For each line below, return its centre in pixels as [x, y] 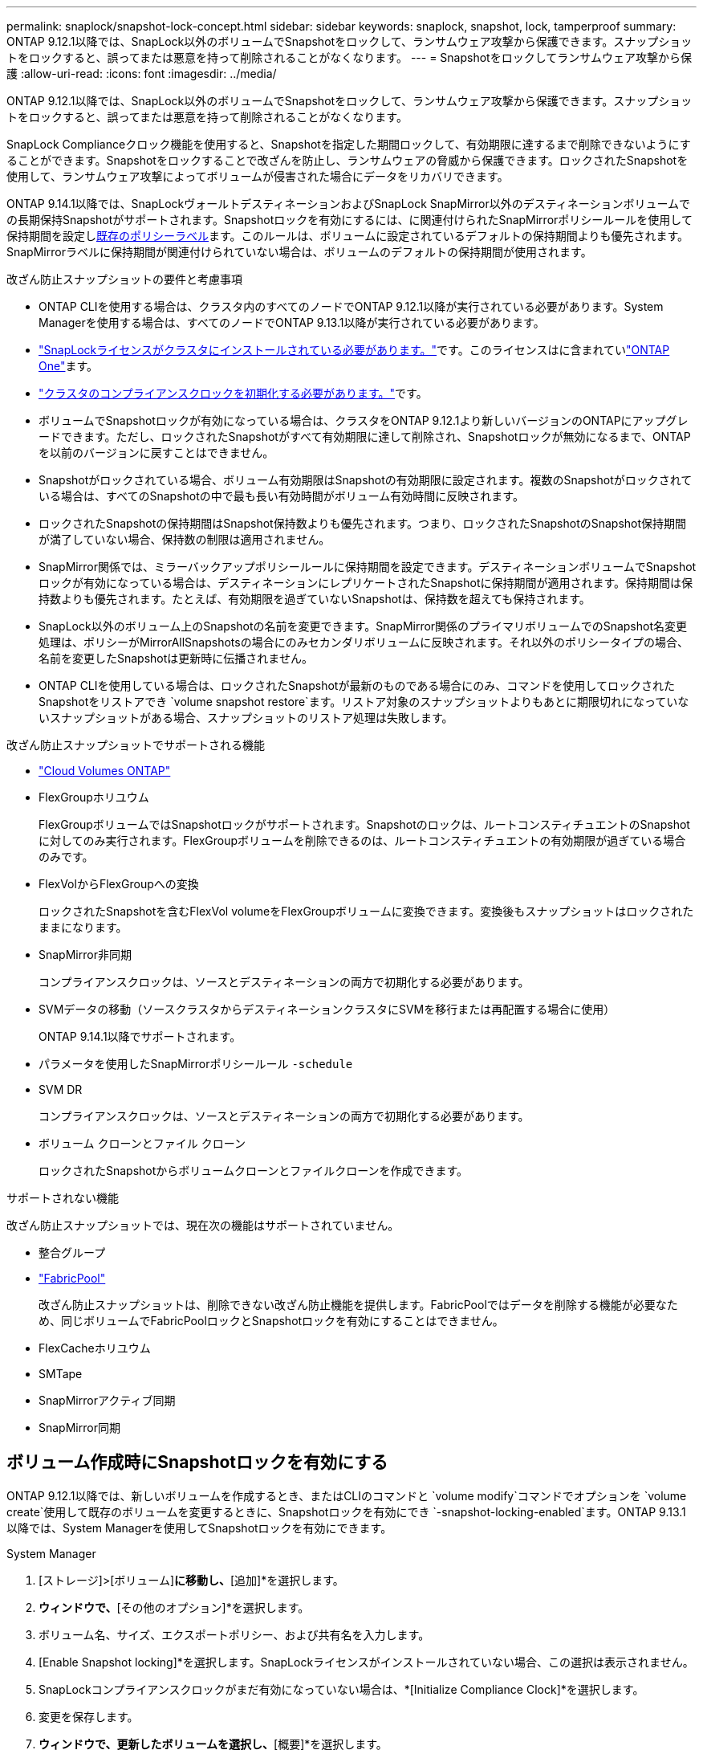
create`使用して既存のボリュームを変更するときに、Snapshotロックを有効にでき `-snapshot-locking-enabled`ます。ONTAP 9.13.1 [346, 1511]
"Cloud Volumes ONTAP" [105, 771]
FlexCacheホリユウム [95, 1348]
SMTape [61, 1374]
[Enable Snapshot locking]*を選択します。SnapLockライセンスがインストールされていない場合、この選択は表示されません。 [366, 1662]
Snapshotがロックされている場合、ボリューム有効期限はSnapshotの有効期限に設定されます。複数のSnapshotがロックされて [366, 480]
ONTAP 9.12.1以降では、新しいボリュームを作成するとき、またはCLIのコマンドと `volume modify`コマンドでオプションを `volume [347, 1495]
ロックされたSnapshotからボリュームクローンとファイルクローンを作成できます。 [254, 1171]
